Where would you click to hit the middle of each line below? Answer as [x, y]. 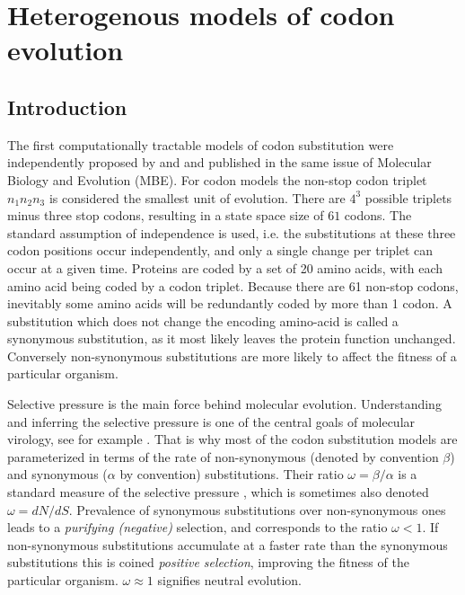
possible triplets [408, 197]
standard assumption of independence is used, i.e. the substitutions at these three [232, 232]
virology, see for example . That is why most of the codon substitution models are [232, 439]
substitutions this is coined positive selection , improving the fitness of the [208, 562]
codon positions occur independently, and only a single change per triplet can [220, 250]
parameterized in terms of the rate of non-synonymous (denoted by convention [223, 456]
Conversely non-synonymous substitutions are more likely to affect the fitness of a [232, 355]
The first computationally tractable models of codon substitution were [201, 144]
